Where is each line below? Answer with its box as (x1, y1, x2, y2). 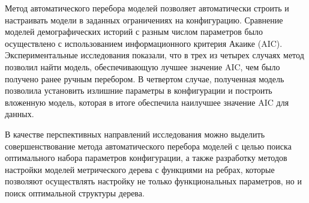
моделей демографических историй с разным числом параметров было (5, 25, 263, 38)
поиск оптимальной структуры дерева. (5, 186, 145, 199)
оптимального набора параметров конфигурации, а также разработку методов (5, 151, 287, 164)
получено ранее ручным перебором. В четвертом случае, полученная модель (5, 72, 284, 85)
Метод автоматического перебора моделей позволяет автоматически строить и (5, 2, 289, 14)
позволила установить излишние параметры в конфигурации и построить (5, 84, 272, 97)
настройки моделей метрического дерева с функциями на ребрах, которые (5, 163, 275, 175)
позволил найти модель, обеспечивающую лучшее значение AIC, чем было (5, 60, 280, 73)
